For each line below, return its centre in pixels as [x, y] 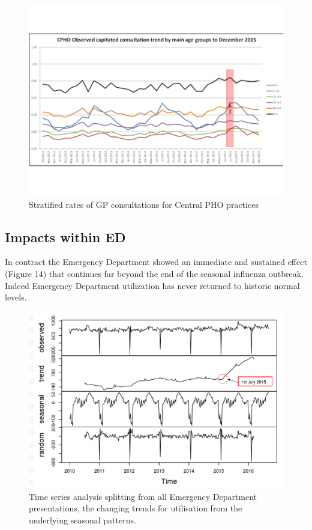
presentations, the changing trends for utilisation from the [136, 508]
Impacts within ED [65, 236]
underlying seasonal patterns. [82, 519]
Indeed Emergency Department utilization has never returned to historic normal [152, 285]
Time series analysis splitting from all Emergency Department [143, 496]
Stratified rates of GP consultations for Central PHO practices [144, 204]
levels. [16, 297]
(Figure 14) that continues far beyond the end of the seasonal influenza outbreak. [154, 273]
